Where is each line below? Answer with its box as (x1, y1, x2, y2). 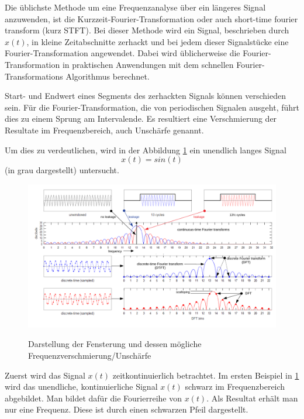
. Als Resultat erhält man (206, 391, 298, 404)
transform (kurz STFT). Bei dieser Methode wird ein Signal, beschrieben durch (5, 24, 289, 36)
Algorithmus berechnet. (65, 70, 150, 82)
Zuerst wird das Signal (5, 369, 85, 381)
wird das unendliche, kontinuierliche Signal (5, 380, 158, 393)
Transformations (5, 70, 63, 82)
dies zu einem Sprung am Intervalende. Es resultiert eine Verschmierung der (5, 112, 277, 125)
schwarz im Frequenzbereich (185, 380, 285, 393)
